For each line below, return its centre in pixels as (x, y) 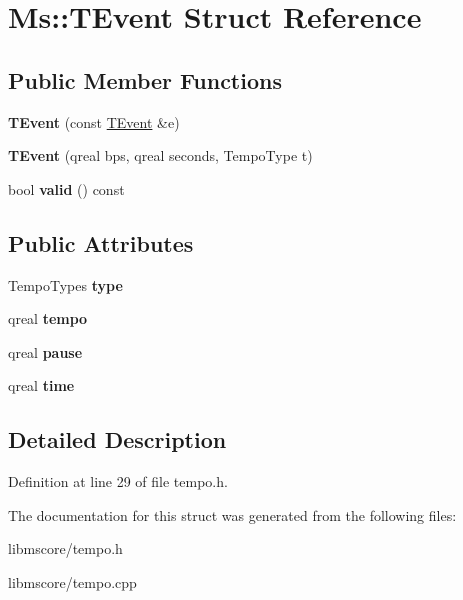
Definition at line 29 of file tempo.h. (118, 481)
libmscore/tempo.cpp (72, 581)
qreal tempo (48, 318)
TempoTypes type (65, 284)
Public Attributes (101, 242)
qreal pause (45, 351)
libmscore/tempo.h (65, 548)
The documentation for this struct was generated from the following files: (232, 514)
